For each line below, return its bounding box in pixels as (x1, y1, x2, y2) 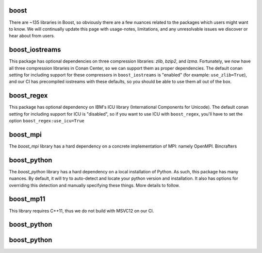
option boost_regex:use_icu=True (9, 118, 84, 124)
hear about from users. (9, 33, 55, 39)
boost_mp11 (9, 195, 46, 203)
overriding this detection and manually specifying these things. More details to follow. (9, 182, 180, 188)
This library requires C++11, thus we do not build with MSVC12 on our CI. (9, 208, 154, 214)
